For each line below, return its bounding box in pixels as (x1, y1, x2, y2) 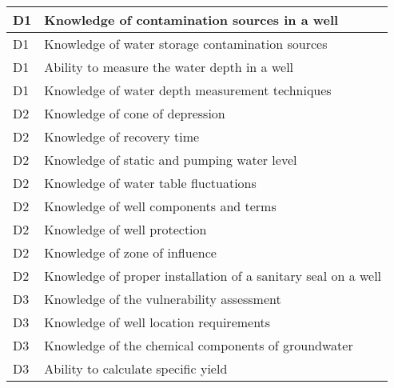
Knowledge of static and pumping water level (44, 150, 297, 169)
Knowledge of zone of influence (44, 243, 217, 262)
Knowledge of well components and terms (44, 197, 277, 215)
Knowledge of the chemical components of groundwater (44, 336, 353, 354)
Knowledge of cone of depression (44, 104, 225, 122)
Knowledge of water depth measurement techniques (44, 81, 332, 99)
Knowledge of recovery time (44, 127, 200, 146)
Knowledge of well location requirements (44, 313, 271, 331)
